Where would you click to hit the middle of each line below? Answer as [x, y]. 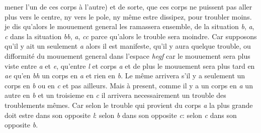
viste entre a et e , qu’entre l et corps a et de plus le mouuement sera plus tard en [130, 65]
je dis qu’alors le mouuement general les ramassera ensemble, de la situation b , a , [129, 26]
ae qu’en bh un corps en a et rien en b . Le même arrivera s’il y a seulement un [125, 76]
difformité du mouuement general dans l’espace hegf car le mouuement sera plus [127, 55]
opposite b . [21, 125]
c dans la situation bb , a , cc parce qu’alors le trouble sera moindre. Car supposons [131, 36]
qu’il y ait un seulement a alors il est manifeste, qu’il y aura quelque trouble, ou [128, 46]
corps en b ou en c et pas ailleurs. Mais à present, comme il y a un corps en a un [129, 85]
